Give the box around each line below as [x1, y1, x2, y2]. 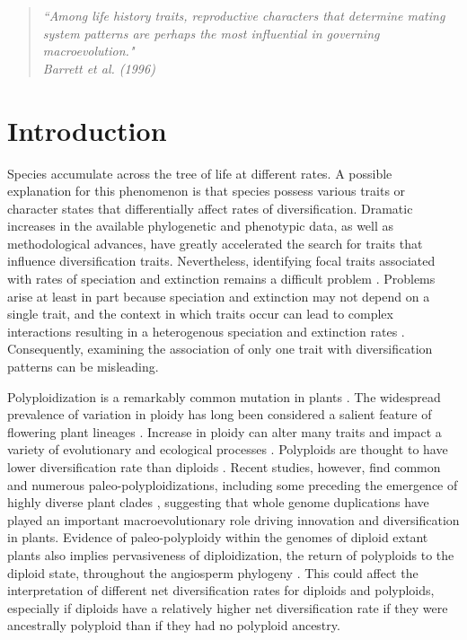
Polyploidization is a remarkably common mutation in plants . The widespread [7, 387, 441, 406]
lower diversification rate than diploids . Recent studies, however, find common [7, 458, 441, 476]
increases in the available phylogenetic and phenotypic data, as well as [7, 216, 394, 235]
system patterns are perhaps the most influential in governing [42, 23, 380, 42]
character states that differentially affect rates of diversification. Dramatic [7, 198, 413, 217]
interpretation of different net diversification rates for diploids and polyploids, [7, 581, 435, 600]
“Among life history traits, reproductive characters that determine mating [42, 6, 445, 24]
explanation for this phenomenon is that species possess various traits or [7, 181, 406, 200]
